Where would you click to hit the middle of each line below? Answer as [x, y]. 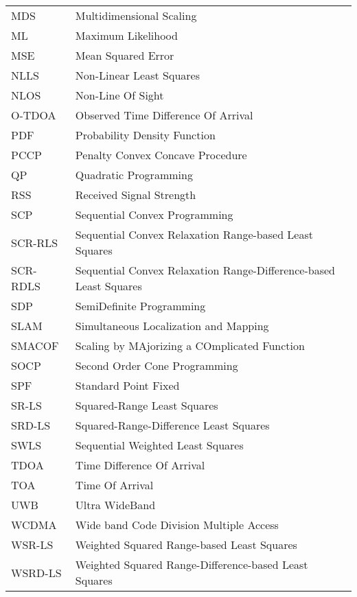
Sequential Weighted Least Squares [159, 445]
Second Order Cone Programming [157, 365]
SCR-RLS [35, 242]
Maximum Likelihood [126, 35]
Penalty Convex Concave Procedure [161, 155]
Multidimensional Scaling [136, 15]
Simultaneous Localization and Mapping [172, 326]
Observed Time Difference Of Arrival [164, 115]
